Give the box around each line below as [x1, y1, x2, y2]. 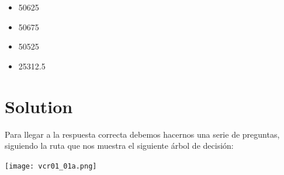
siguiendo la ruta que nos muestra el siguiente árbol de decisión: [5, 139, 234, 152]
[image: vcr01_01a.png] [5, 162, 97, 170]
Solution [5, 94, 73, 118]
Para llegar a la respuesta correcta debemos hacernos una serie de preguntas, [5, 128, 280, 140]
